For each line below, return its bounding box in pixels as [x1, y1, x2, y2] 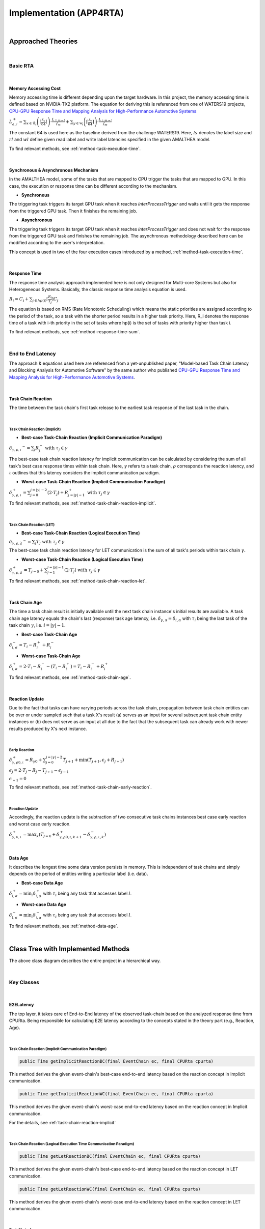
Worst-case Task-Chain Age [21, 653, 80, 659]
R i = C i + [9, 296, 29, 303]
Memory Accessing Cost [9, 85, 61, 91]
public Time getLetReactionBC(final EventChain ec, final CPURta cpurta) [19, 1153, 201, 1159]
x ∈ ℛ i [26, 121, 37, 126]
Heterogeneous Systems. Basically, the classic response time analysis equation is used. [9, 287, 187, 292]
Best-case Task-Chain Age [21, 631, 78, 637]
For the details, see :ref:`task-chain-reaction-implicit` [9, 1120, 116, 1126]
